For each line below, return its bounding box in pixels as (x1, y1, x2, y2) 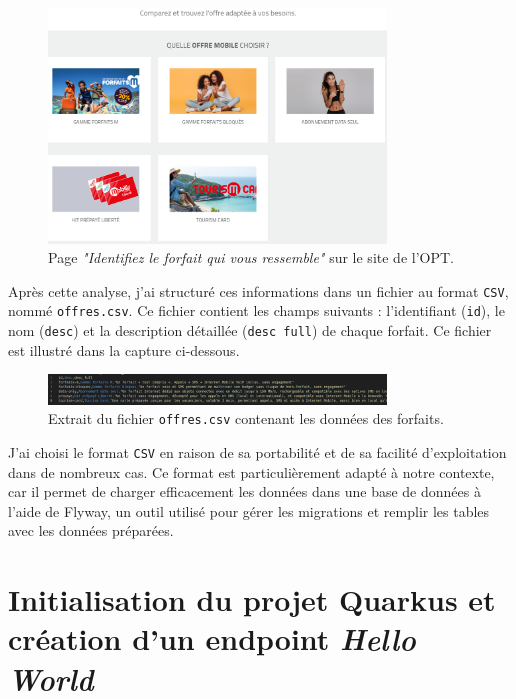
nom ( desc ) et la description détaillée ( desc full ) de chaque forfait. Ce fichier (8, 320, 492, 340)
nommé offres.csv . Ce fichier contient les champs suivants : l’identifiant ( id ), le (8, 300, 505, 321)
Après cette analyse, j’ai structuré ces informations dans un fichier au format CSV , (8, 280, 509, 301)
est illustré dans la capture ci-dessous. (8, 339, 240, 360)
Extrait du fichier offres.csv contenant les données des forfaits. (48, 408, 444, 429)
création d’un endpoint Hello (8, 618, 416, 660)
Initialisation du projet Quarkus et (8, 579, 496, 620)
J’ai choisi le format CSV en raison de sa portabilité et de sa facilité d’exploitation (8, 441, 507, 462)
